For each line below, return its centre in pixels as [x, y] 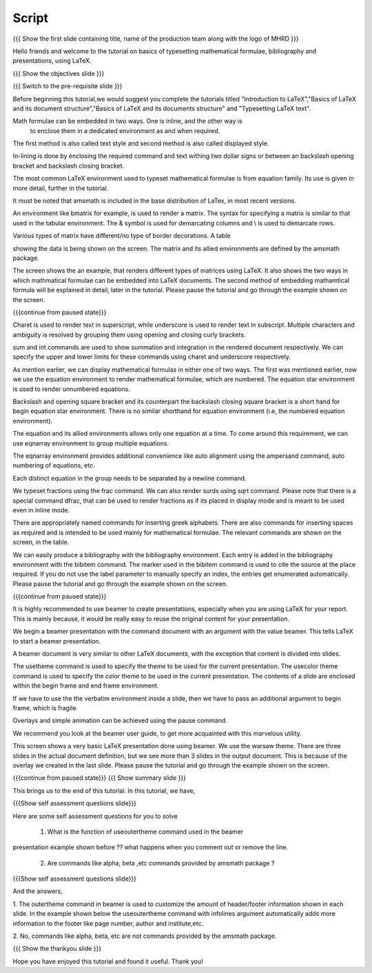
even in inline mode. [41, 510]
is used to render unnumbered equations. [71, 389]
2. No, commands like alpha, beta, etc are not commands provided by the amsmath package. [145, 936]
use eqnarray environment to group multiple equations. [91, 443]
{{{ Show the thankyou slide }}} [57, 949]
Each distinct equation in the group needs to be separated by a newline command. [130, 478]
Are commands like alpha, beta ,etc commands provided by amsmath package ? [161, 863]
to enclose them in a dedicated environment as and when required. [125, 130]
